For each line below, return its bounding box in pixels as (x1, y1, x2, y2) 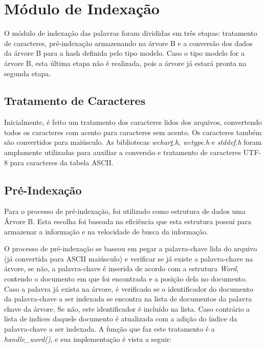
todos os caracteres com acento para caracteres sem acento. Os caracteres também (4, 126, 262, 137)
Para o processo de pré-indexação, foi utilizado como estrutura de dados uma (4, 206, 246, 216)
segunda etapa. (4, 68, 51, 78)
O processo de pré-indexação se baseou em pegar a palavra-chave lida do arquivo (4, 243, 257, 254)
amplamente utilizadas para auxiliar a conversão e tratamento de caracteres (4, 147, 241, 158)
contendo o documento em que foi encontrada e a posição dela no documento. (4, 273, 247, 284)
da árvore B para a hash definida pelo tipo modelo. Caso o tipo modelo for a (4, 48, 245, 58)
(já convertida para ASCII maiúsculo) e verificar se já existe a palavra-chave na (4, 253, 253, 264)
